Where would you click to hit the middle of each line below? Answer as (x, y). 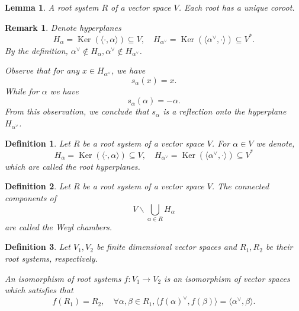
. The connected (240, 186)
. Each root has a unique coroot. (237, 7)
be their (279, 247)
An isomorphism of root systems (63, 278)
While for (22, 91)
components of (30, 197)
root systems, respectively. (51, 258)
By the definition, (36, 50)
